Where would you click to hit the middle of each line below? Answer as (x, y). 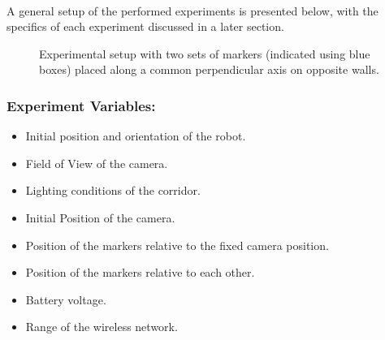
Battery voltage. (66, 299)
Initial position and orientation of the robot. (136, 136)
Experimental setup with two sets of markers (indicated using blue (205, 53)
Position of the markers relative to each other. (140, 272)
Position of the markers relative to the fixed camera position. (177, 245)
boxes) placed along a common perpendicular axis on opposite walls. (209, 69)
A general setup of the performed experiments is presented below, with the (192, 10)
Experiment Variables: (81, 105)
